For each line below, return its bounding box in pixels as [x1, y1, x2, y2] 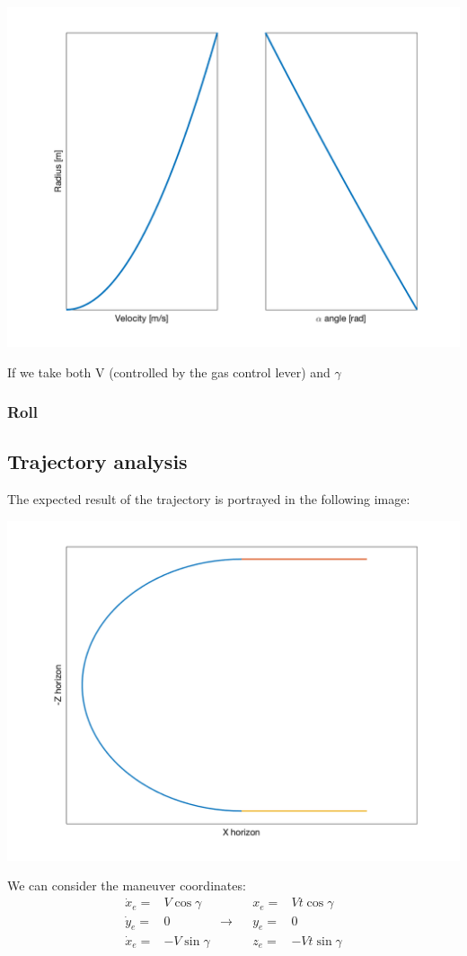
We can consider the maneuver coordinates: [7, 876, 246, 895]
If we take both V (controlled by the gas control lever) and [7, 362, 330, 381]
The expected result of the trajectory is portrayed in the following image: [7, 490, 410, 509]
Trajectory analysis [7, 447, 188, 475]
